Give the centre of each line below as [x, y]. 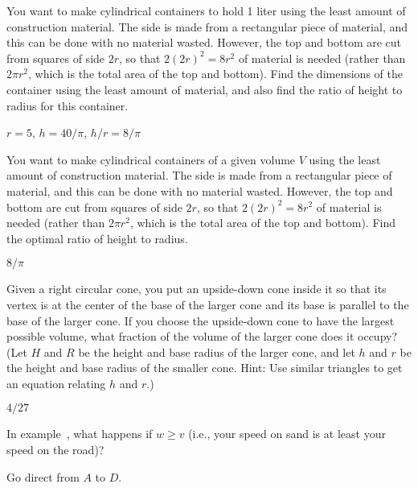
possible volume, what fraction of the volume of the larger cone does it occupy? [202, 336]
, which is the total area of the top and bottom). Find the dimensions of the [215, 74]
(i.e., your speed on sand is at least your [287, 434]
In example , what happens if [80, 434]
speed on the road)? [55, 450]
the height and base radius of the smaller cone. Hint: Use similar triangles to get [205, 368]
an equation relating [56, 383]
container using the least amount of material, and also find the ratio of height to [205, 89]
